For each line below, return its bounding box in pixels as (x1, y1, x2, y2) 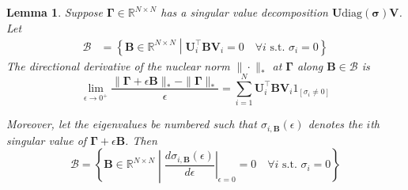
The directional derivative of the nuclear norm (6, 57, 230, 74)
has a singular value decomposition (161, 4, 328, 20)
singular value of (6, 131, 87, 148)
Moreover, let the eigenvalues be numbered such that (6, 116, 257, 132)
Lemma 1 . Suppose (6, 4, 104, 20)
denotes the (308, 116, 363, 132)
